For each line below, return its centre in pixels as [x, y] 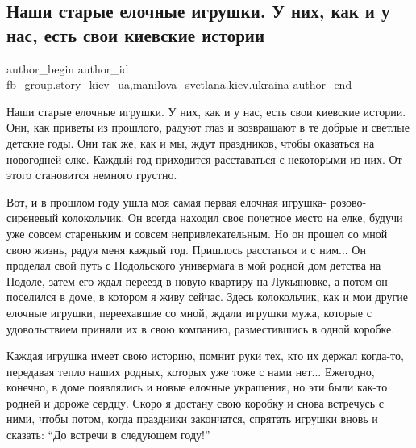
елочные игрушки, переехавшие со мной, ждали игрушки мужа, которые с [189, 312]
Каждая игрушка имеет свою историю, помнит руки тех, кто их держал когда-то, [205, 356]
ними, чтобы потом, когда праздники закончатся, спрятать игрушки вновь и [192, 419]
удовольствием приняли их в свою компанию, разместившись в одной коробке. [201, 328]
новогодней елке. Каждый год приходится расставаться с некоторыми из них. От [204, 159]
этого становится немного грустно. [92, 175]
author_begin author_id [68, 68]
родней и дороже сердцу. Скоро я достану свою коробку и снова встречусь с [195, 402]
